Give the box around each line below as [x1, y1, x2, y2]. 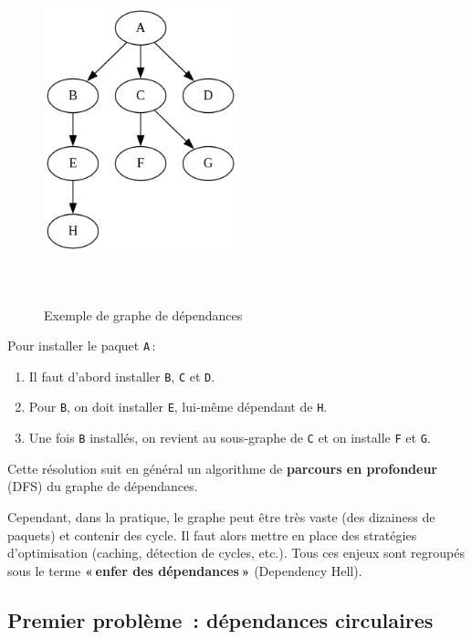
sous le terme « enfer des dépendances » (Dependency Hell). [7, 560, 362, 580]
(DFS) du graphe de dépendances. [7, 477, 198, 496]
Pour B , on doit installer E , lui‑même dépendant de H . [28, 397, 328, 416]
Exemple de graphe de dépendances [44, 305, 243, 324]
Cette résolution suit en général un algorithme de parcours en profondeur [7, 458, 437, 477]
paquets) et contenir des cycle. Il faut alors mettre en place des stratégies [7, 525, 417, 544]
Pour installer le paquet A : [7, 336, 156, 355]
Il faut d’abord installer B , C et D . [28, 366, 215, 385]
